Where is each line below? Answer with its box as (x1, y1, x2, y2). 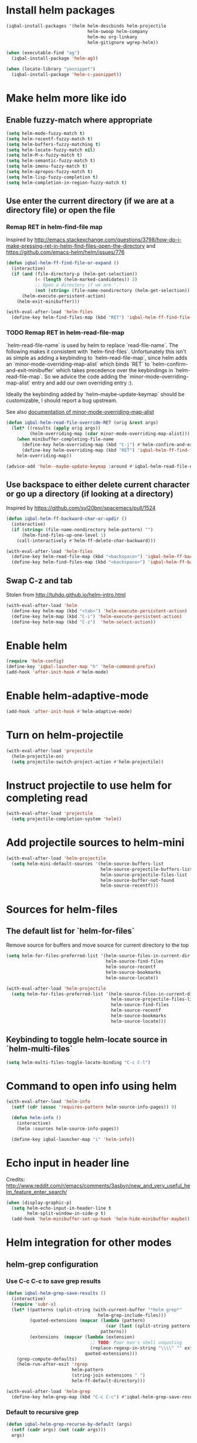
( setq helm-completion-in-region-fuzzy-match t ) (6, 180, 127, 185)
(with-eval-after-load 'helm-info (6, 1099, 91, 1104)
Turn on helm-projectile (6, 728, 124, 742)
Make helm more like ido (6, 92, 127, 105)
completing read (6, 791, 88, 804)
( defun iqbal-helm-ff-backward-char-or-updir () (6, 516, 127, 522)
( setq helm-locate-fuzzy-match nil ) (6, 147, 96, 153)
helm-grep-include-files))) (97, 1312, 167, 1318)
